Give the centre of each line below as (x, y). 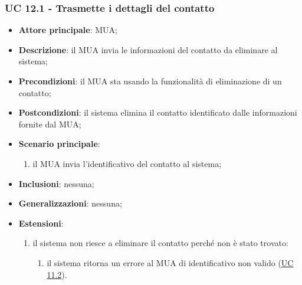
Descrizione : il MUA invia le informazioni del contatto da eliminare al (148, 49)
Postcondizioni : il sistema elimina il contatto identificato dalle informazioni (158, 112)
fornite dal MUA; (50, 124)
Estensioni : (41, 223)
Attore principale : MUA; (68, 30)
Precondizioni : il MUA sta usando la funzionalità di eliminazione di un (150, 81)
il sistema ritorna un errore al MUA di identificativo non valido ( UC (170, 262)
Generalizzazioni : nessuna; (70, 203)
